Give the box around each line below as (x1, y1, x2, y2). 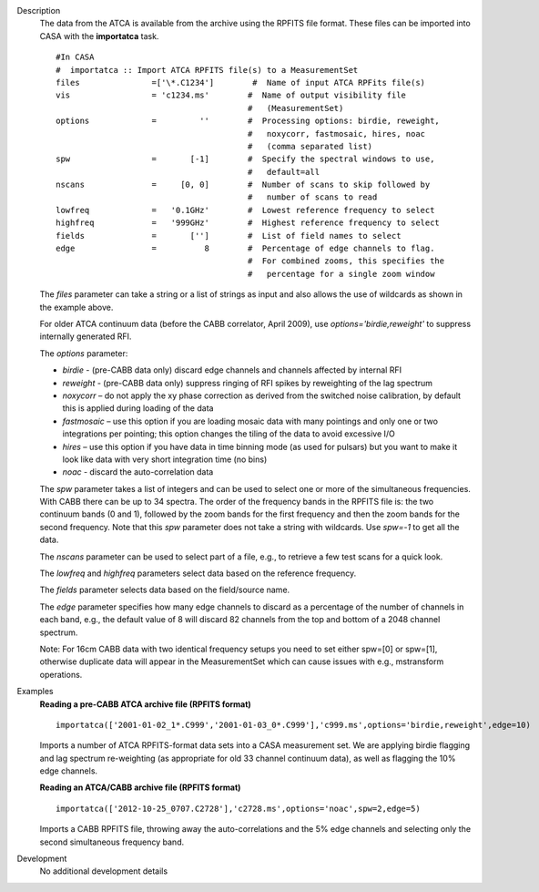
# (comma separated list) (247, 141, 373, 151)
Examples (16, 686, 54, 697)
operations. (39, 669, 83, 680)
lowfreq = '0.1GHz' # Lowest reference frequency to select (56, 205, 435, 215)
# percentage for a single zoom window (247, 269, 435, 279)
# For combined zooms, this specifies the (247, 256, 445, 266)
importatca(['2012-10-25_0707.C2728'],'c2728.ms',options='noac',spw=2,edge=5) (56, 803, 421, 814)
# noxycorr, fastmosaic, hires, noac (247, 128, 426, 138)
